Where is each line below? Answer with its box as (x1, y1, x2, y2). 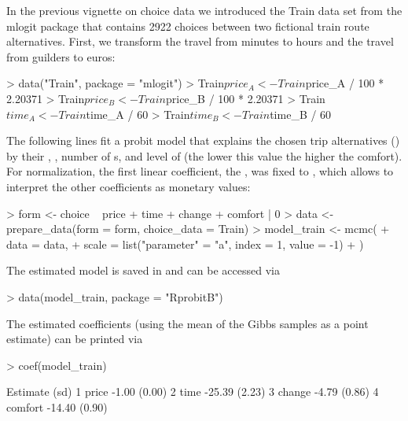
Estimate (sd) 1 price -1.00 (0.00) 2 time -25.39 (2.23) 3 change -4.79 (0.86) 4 (6, 383, 379, 400)
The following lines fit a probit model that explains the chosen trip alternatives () (6, 132, 400, 149)
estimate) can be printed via (6, 331, 143, 347)
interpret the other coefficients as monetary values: (6, 178, 251, 194)
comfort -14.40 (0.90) (6, 398, 108, 415)
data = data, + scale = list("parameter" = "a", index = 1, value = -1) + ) (6, 235, 364, 252)
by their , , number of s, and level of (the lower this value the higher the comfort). (6, 147, 402, 164)
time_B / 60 (270, 105, 332, 122)
